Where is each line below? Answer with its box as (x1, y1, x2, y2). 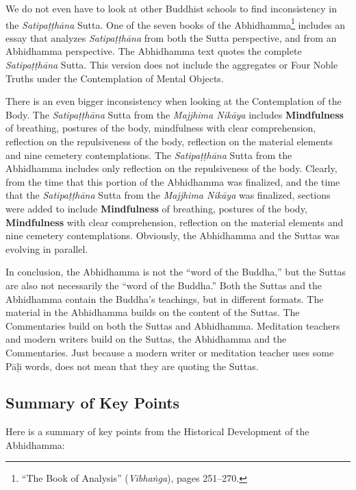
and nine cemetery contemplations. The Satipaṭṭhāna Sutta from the (5, 147, 292, 162)
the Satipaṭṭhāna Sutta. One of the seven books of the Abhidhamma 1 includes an (5, 15, 346, 32)
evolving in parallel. (5, 241, 88, 256)
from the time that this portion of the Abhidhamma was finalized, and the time (5, 174, 340, 188)
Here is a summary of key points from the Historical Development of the (5, 424, 309, 439)
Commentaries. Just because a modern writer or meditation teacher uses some (5, 345, 334, 359)
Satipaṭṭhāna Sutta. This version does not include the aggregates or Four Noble (5, 58, 338, 72)
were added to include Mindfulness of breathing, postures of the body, (5, 201, 307, 215)
